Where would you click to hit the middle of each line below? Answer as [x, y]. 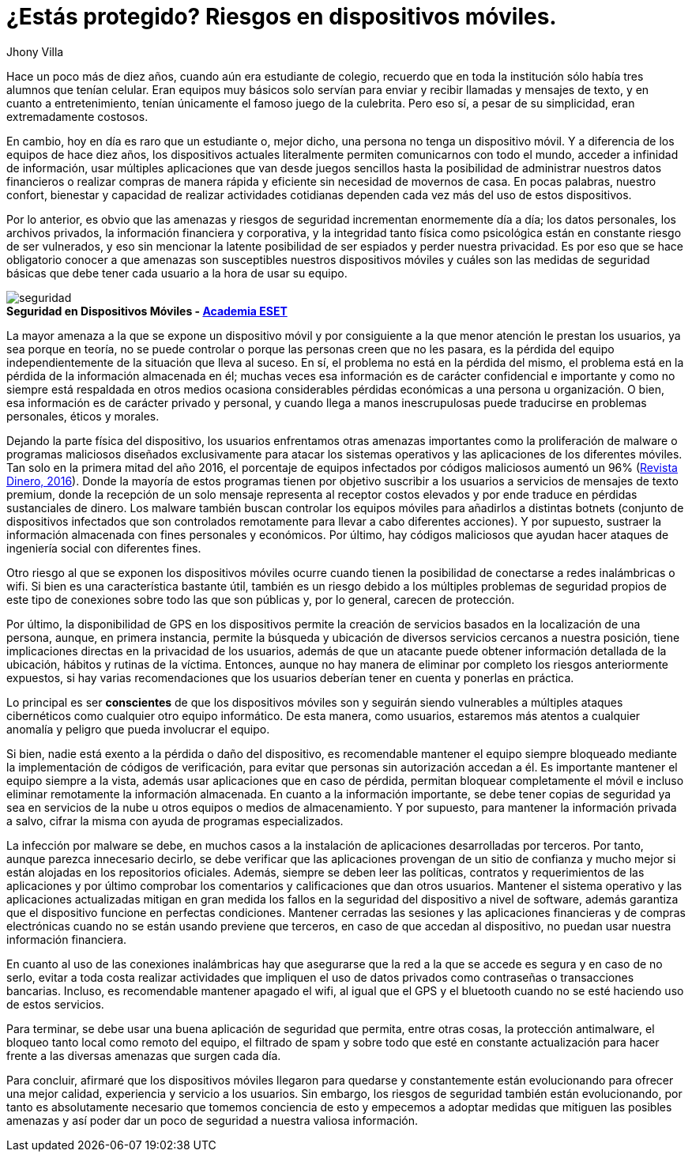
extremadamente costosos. [77, 116]
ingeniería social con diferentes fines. [104, 548]
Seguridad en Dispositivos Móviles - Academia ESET [147, 311]
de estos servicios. [55, 1004]
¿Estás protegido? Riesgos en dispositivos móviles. [282, 17]
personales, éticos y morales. [83, 416]
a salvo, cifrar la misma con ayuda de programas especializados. [175, 820]
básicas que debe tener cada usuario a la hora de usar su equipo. [177, 273]
